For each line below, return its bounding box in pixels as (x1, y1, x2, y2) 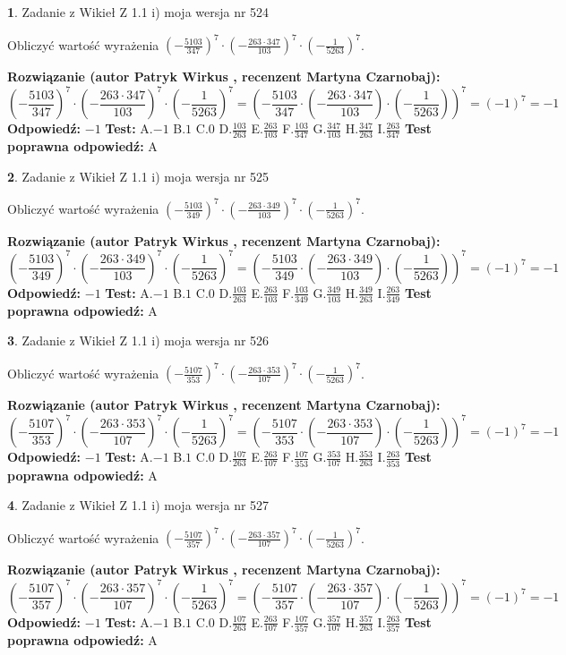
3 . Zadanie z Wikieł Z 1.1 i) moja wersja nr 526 (7, 331, 270, 350)
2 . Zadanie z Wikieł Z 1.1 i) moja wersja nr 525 (7, 166, 270, 185)
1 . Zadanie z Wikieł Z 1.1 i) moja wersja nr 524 (7, 3, 270, 21)
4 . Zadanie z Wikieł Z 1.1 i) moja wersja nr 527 (7, 496, 270, 515)
